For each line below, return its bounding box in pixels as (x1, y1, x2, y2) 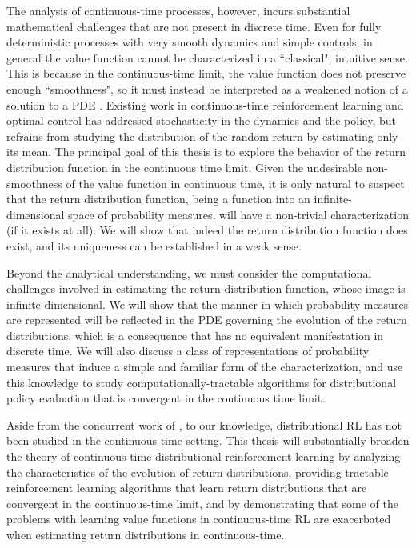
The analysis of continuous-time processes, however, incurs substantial (6, 2, 350, 18)
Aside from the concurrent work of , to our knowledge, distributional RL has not (6, 416, 402, 433)
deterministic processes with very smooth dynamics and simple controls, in (6, 34, 373, 50)
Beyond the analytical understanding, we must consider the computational (6, 264, 372, 281)
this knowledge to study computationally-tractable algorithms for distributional (6, 374, 397, 390)
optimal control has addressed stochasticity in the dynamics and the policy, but (6, 112, 397, 129)
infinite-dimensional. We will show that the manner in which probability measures (6, 295, 409, 312)
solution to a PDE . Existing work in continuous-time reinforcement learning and (6, 96, 404, 113)
